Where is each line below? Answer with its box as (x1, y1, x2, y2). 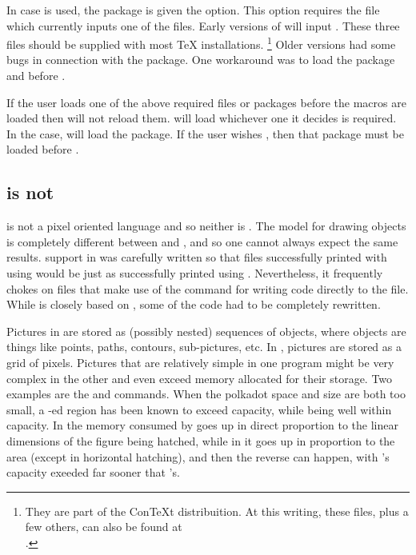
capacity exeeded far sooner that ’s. (6, 464, 180, 481)
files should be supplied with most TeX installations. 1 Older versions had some (6, 34, 396, 52)
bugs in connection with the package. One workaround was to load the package (6, 51, 395, 68)
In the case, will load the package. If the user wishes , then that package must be (6, 125, 404, 142)
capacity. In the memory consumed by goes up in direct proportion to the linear (6, 417, 398, 433)
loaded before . (6, 141, 79, 158)
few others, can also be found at (25, 518, 182, 535)
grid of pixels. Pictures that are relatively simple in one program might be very (6, 353, 394, 370)
